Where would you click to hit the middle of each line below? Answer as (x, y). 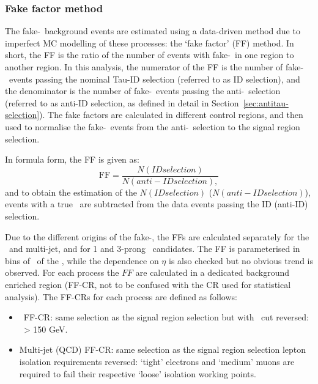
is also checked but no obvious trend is (241, 260)
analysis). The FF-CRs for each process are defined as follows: (121, 296)
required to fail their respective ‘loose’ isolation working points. (138, 373)
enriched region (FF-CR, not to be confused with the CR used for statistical (148, 284)
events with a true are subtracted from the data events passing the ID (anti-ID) (157, 204)
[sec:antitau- (266, 102)
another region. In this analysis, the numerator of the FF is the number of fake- (154, 67)
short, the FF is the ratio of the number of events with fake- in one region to (150, 55)
